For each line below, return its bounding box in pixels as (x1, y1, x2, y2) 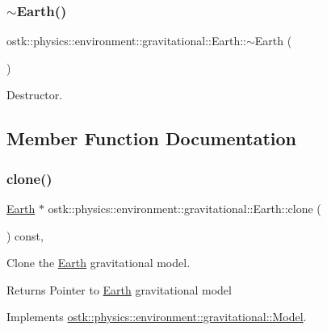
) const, (6, 227, 44, 244)
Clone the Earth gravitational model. (6, 254, 191, 271)
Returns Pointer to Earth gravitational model (6, 281, 232, 298)
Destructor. (6, 86, 63, 103)
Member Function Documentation (6, 126, 297, 151)
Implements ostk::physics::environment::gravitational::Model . (6, 308, 307, 325)
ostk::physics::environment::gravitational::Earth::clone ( (48, 200, 321, 216)
